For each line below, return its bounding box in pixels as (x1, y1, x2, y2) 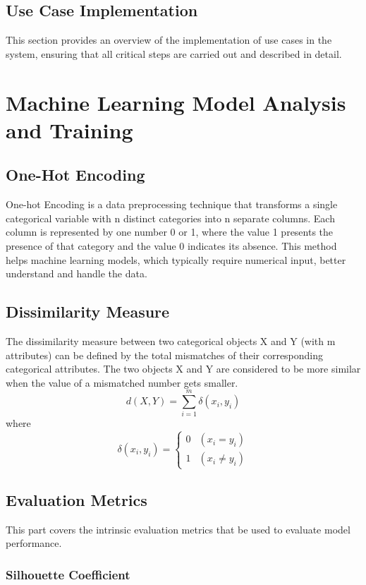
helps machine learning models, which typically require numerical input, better (6, 252, 346, 267)
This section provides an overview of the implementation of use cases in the (6, 32, 332, 47)
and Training (6, 115, 133, 144)
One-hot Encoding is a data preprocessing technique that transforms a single (6, 197, 338, 212)
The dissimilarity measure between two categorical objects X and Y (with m (6, 333, 336, 348)
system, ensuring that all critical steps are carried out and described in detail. (6, 46, 342, 61)
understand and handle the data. (6, 266, 147, 281)
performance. (6, 536, 62, 550)
